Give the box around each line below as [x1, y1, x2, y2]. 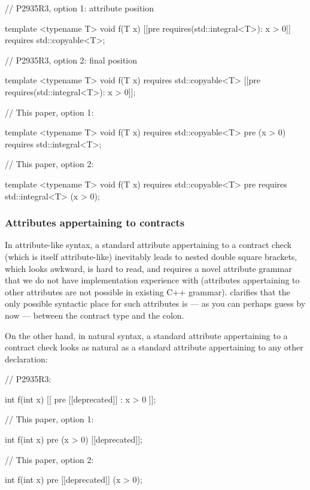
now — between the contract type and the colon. [5, 308, 184, 321]
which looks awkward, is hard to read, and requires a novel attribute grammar [5, 262, 292, 274]
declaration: [5, 352, 48, 365]
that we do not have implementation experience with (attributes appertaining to [5, 274, 300, 286]
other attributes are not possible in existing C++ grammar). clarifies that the [5, 285, 290, 298]
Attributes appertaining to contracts [5, 215, 185, 230]
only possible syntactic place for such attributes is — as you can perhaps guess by [5, 297, 306, 310]
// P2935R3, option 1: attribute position [5, 2, 154, 14]
